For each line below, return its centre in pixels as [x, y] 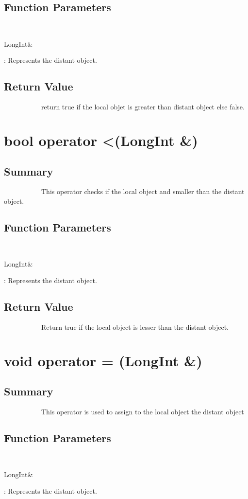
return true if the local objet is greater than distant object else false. [143, 107]
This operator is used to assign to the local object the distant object [142, 411]
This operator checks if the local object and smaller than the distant [143, 191]
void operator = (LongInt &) [103, 360]
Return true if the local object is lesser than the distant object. [135, 327]
